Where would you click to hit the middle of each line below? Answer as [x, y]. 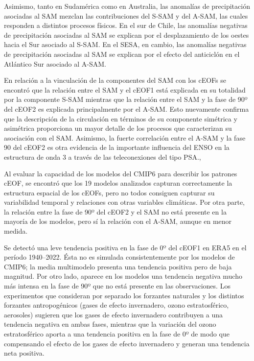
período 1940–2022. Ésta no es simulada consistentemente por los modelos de [119, 257]
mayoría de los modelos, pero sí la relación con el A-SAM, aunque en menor [118, 221]
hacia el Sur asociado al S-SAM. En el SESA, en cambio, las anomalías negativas [125, 44]
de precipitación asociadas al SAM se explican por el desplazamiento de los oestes [127, 35]
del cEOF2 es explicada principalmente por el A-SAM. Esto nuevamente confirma [127, 108]
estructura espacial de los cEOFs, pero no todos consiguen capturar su [109, 192]
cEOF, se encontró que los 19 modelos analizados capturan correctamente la [118, 183]
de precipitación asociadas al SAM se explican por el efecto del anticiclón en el [122, 54]
